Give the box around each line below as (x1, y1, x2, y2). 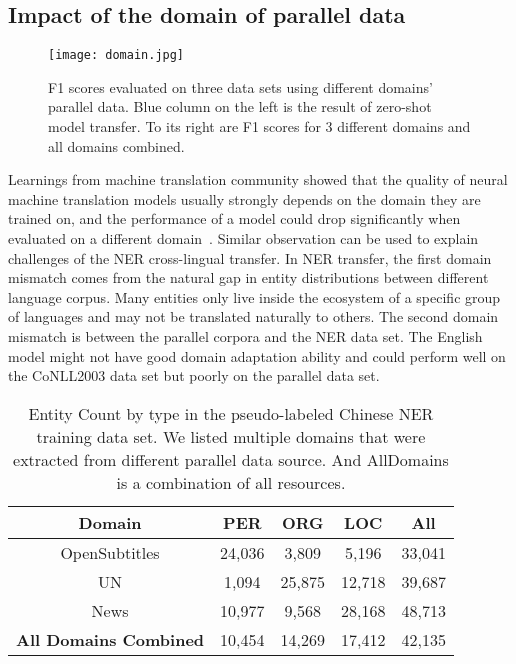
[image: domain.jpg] (48, 48, 185, 63)
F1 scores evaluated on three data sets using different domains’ (48, 76, 433, 97)
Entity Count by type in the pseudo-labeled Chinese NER (28, 401, 434, 425)
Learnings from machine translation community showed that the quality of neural (8, 169, 508, 190)
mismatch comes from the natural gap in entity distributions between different (8, 267, 489, 288)
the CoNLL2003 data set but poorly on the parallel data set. (8, 365, 380, 386)
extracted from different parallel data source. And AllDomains (13, 447, 449, 471)
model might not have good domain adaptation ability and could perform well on (8, 345, 506, 366)
